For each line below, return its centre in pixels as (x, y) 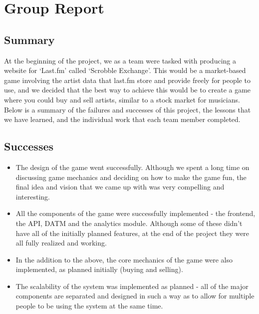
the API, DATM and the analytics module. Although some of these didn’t (129, 223)
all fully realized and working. (61, 243)
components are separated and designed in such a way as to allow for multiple (135, 296)
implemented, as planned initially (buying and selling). (99, 269)
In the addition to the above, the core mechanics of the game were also (124, 259)
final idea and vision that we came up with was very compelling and (120, 187)
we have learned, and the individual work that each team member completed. (122, 119)
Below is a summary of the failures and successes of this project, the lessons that (128, 109)
